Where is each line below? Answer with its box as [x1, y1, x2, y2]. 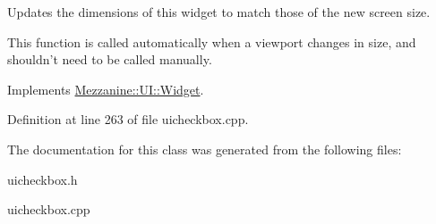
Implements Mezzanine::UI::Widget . [7, 79, 204, 98]
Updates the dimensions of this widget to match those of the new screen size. [7, 3, 431, 21]
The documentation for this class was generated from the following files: [7, 139, 402, 158]
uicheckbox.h [7, 170, 78, 188]
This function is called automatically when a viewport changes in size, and [7, 32, 416, 51]
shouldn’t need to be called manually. [7, 50, 212, 69]
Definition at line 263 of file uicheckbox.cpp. [7, 110, 249, 129]
